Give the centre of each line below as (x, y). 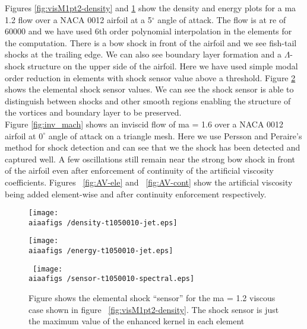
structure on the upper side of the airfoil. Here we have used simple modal (163, 66)
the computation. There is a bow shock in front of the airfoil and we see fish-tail (151, 42)
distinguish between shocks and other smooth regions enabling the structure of (148, 100)
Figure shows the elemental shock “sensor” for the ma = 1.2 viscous (152, 298)
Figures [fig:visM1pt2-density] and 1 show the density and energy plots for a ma (151, 8)
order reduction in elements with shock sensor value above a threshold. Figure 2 (150, 77)
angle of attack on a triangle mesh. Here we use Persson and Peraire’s (175, 135)
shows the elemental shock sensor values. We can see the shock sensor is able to (149, 89)
